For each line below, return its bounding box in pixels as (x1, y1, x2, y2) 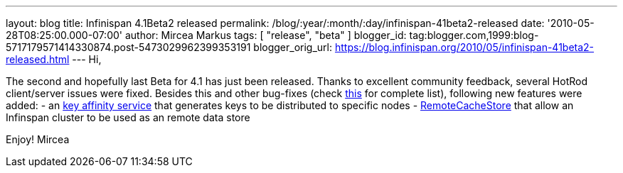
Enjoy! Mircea (6, 133, 70, 145)
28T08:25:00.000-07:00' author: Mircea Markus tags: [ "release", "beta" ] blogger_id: (6, 29, 407, 41)
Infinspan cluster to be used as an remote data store (6, 111, 250, 123)
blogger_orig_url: (253, 41, 333, 53)
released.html (6, 53, 70, 65)
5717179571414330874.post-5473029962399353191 (6, 41, 251, 53)
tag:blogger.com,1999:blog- (409, 29, 539, 41)
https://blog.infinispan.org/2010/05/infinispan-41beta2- (334, 41, 595, 53)
